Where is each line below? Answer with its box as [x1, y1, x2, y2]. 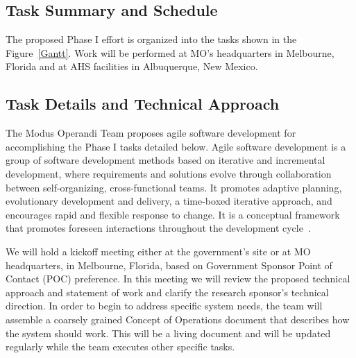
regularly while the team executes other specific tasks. [6, 339, 235, 354]
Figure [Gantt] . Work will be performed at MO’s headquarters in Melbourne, [6, 45, 334, 60]
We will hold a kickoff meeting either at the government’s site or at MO [6, 244, 311, 258]
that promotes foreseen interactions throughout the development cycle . [6, 221, 311, 235]
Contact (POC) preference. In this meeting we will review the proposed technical [6, 271, 350, 286]
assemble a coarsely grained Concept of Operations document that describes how [6, 312, 350, 326]
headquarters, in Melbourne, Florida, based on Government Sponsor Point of [6, 257, 332, 272]
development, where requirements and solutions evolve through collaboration [6, 166, 332, 180]
